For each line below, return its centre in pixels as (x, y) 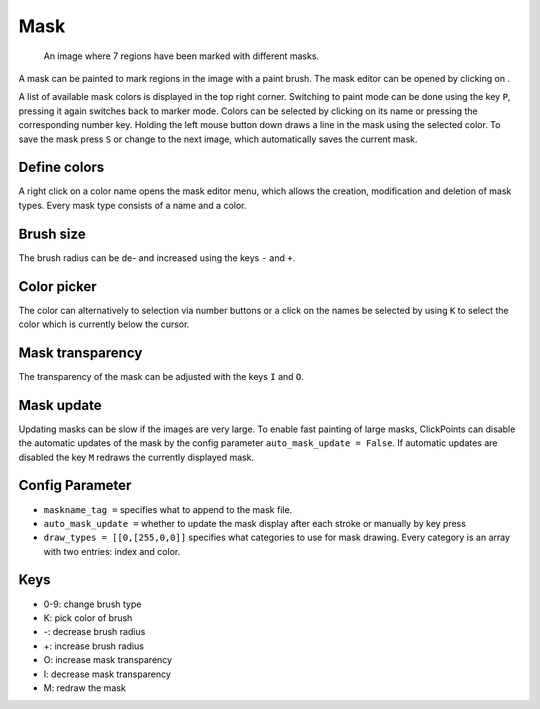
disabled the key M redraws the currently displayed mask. (136, 457)
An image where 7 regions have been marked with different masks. (181, 56)
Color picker (57, 286)
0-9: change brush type (92, 604)
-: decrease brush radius (94, 632)
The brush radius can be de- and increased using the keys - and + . (157, 257)
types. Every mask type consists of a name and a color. (132, 205)
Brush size (52, 233)
